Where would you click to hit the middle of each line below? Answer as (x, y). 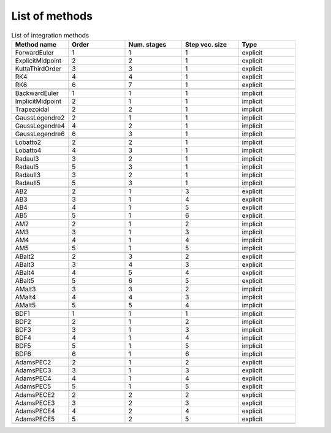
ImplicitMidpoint (38, 101)
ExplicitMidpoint (38, 60)
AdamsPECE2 (35, 394)
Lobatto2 (28, 142)
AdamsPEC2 (33, 362)
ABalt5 (25, 280)
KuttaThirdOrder (38, 69)
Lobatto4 (28, 150)
